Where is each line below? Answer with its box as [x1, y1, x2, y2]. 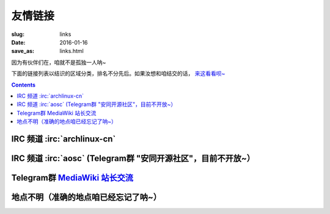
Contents [11, 81, 36, 88]
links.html [59, 48, 84, 55]
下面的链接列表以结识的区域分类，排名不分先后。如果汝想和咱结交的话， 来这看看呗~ [11, 70, 226, 77]
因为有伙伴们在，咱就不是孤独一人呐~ [11, 59, 106, 66]
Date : [11, 38, 26, 46]
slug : [11, 30, 24, 38]
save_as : [11, 48, 35, 55]
